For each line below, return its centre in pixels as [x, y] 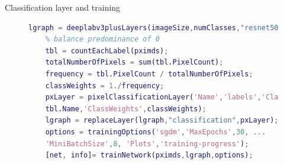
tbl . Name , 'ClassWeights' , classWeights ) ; [126, 109]
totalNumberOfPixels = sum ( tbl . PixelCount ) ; [134, 62]
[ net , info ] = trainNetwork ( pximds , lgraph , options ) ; [149, 155]
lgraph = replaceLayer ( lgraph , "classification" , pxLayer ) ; [162, 120]
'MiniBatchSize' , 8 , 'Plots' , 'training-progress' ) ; [147, 144]
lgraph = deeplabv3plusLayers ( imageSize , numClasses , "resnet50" [156, 28]
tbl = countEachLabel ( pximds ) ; [107, 51]
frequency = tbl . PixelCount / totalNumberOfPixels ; [149, 74]
